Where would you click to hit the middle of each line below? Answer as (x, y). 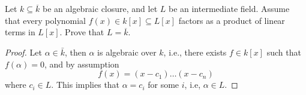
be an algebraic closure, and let (100, 9)
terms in (20, 32)
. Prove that (82, 32)
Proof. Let (23, 52)
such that (284, 52)
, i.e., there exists (195, 52)
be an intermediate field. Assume (229, 9)
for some (163, 85)
